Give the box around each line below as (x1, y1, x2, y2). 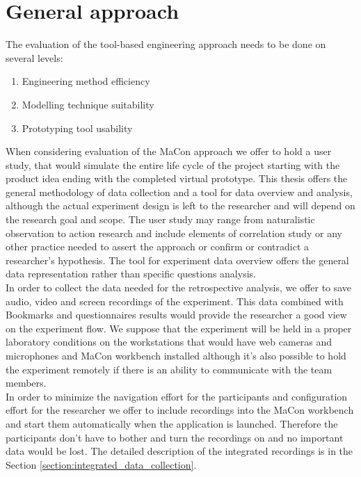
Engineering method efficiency (22, 74, 150, 88)
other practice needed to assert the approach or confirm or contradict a (6, 239, 310, 254)
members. (6, 375, 47, 390)
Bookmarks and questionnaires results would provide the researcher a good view (6, 307, 347, 322)
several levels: (6, 50, 63, 65)
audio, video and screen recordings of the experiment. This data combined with (6, 293, 344, 308)
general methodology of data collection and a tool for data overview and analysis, (6, 184, 353, 199)
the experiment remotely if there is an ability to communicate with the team (6, 362, 332, 376)
